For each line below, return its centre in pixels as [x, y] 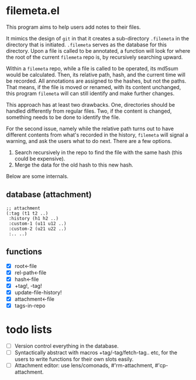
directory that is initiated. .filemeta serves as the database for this [86, 45]
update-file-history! [38, 292]
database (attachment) [49, 195]
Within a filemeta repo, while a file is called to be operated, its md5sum [92, 68]
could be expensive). [40, 158]
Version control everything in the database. [66, 346]
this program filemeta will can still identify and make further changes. [90, 93]
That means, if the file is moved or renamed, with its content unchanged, [94, 87]
